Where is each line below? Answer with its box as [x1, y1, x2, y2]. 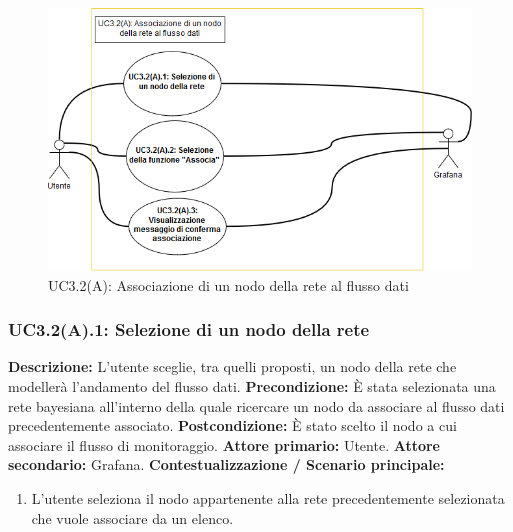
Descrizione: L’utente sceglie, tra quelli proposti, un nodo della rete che [8, 356, 457, 377]
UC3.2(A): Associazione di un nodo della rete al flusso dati [48, 274, 409, 295]
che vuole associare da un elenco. [31, 507, 234, 528]
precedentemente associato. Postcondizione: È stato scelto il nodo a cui [8, 415, 457, 436]
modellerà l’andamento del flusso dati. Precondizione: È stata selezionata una [8, 375, 496, 396]
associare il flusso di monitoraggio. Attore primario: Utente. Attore [8, 434, 440, 455]
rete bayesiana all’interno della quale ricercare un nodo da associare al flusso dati [8, 395, 505, 416]
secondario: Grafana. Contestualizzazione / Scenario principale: [8, 454, 445, 475]
